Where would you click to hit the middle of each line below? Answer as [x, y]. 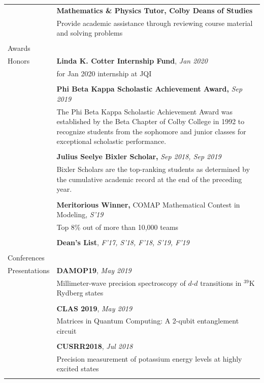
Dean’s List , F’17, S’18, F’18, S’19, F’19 [123, 242]
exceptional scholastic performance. [111, 141]
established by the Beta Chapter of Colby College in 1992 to [151, 121]
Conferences [26, 258]
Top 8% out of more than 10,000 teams [118, 227]
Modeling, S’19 [80, 214]
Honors [19, 61]
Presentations [29, 270]
